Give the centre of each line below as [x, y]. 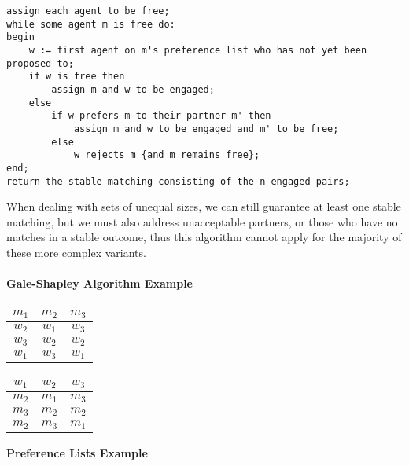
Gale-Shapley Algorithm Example [99, 283]
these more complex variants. [76, 252]
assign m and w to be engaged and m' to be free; [206, 128]
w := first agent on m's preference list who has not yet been [198, 50]
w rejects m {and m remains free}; [167, 155]
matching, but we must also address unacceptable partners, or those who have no [202, 221]
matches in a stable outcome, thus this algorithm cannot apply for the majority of [204, 237]
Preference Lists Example [77, 452]
